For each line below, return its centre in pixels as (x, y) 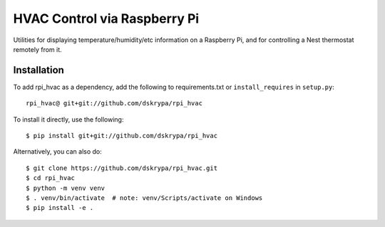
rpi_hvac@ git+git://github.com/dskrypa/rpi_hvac (114, 104)
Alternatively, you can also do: (58, 152)
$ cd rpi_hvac (50, 178)
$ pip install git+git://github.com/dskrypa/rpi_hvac (122, 136)
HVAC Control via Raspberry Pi (106, 19)
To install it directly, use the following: (68, 119)
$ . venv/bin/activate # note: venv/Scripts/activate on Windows (144, 198)
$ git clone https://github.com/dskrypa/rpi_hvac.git (122, 168)
